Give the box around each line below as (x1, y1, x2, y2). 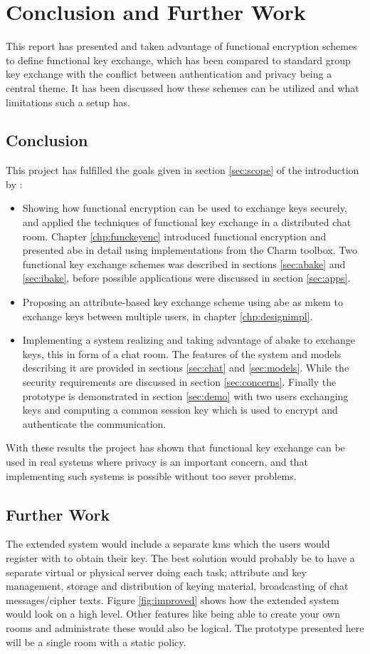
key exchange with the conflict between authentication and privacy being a (6, 66, 332, 81)
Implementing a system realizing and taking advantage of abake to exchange (22, 332, 356, 347)
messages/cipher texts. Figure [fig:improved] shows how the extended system (6, 592, 339, 607)
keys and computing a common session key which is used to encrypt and (22, 402, 338, 417)
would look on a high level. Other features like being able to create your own (6, 606, 341, 621)
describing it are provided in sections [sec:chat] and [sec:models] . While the (22, 360, 349, 375)
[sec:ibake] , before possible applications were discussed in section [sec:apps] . (22, 270, 351, 285)
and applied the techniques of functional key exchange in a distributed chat (22, 215, 351, 230)
